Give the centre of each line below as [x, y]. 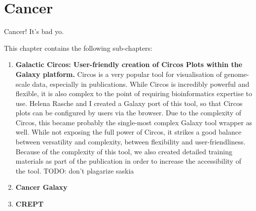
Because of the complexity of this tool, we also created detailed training [124, 151]
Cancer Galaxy [41, 187]
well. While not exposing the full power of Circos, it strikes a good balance [128, 132]
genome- [237, 74]
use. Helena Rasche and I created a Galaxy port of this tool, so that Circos [129, 103]
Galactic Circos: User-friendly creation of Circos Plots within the [129, 64]
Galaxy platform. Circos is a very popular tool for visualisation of [119, 74]
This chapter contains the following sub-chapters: [78, 48]
